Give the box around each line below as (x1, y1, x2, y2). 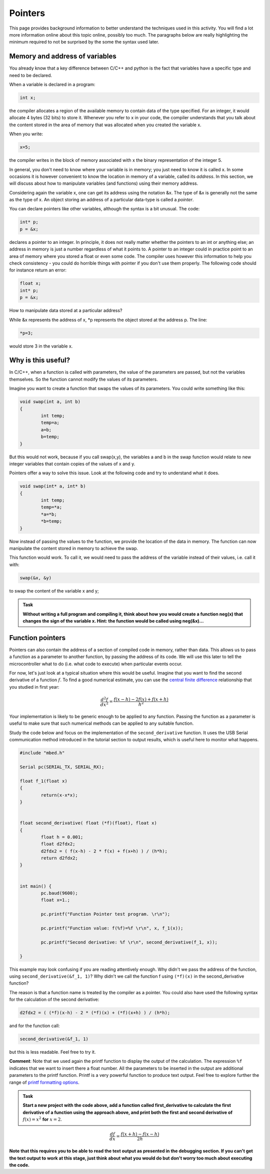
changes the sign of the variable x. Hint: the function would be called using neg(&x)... (22, 618, 204, 624)
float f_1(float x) (19, 778, 67, 784)
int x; (19, 95, 36, 100)
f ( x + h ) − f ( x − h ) (120, 1131, 159, 1137)
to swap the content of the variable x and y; (9, 588, 99, 594)
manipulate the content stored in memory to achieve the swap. (9, 545, 138, 551)
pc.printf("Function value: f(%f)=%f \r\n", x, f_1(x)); (40, 925, 183, 931)
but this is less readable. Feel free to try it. (9, 1049, 96, 1055)
